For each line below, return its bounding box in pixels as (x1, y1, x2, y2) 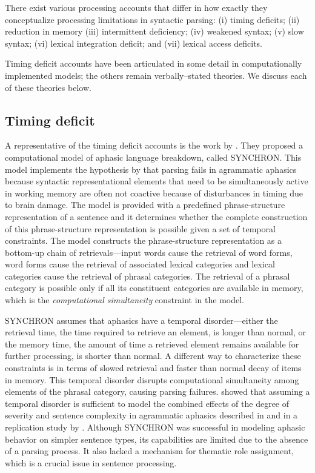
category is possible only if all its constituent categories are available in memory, (5, 281, 303, 294)
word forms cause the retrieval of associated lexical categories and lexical (5, 258, 275, 270)
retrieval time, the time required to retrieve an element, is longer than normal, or (5, 326, 307, 338)
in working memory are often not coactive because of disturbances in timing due (5, 186, 303, 199)
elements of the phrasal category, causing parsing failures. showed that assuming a (5, 385, 310, 398)
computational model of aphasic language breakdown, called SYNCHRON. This (5, 150, 302, 163)
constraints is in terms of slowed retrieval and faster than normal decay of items (5, 361, 302, 374)
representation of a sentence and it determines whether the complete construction (5, 210, 308, 223)
